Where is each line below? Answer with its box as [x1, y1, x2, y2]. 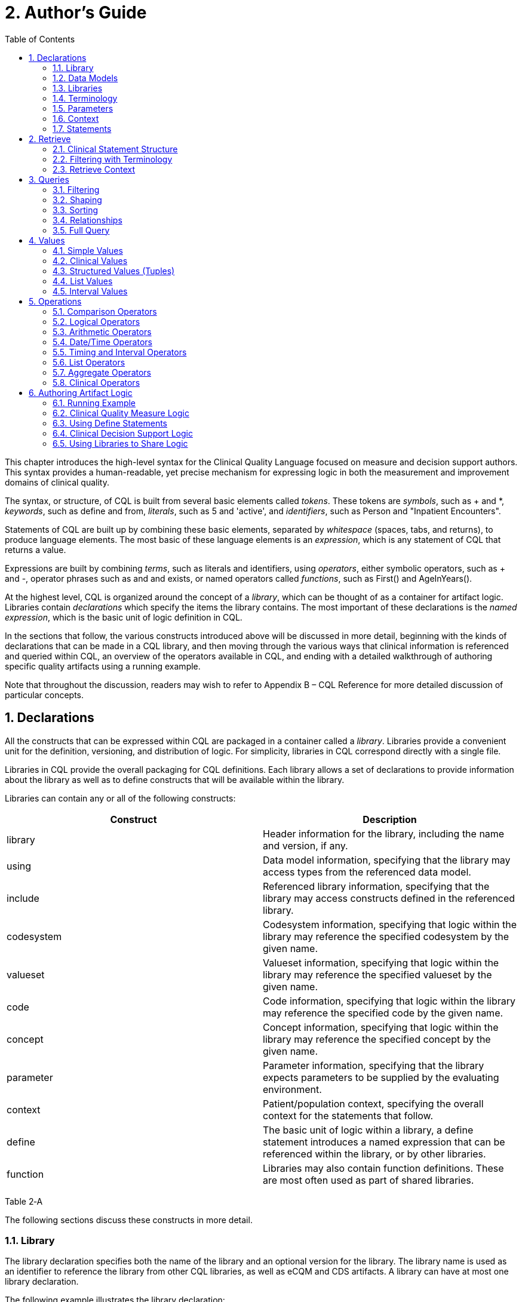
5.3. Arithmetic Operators [53, 326, 152, 337]
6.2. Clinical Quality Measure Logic [53, 407, 189, 418]
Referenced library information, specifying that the [263, 880, 490, 892]
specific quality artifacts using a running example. [5, 661, 201, 671]
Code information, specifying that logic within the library [263, 994, 516, 1007]
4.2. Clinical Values [53, 255, 128, 266]
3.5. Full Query [53, 225, 110, 235]
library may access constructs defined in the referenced [263, 892, 515, 904]
